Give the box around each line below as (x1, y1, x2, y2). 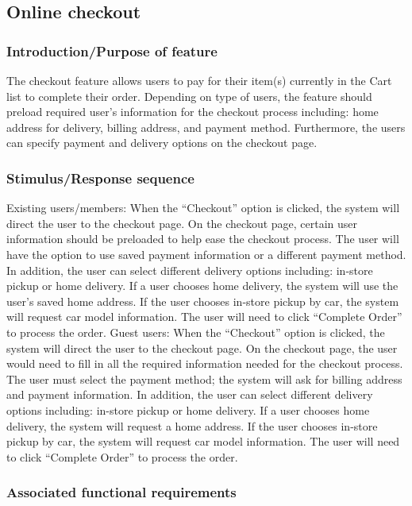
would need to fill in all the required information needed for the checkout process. (6, 355, 403, 372)
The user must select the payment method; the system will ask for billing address (6, 370, 402, 387)
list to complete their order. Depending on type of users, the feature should (6, 87, 372, 104)
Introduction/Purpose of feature (6, 41, 218, 60)
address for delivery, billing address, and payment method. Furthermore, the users (6, 118, 406, 135)
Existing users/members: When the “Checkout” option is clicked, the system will (6, 199, 400, 216)
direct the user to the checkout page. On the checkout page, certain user (6, 214, 358, 231)
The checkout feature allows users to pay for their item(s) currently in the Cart (6, 72, 392, 88)
